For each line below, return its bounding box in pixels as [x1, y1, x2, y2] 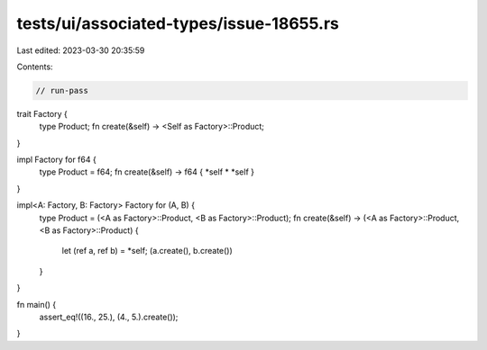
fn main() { [16, 299, 57, 310]
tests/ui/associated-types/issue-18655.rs [16, 13, 340, 33]
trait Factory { [16, 108, 68, 119]
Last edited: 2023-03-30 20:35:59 [16, 45, 145, 56]
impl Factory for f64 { [16, 154, 96, 166]
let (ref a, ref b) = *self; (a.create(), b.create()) [61, 246, 234, 256]
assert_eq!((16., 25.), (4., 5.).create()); [39, 311, 179, 322]
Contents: [16, 61, 53, 72]
